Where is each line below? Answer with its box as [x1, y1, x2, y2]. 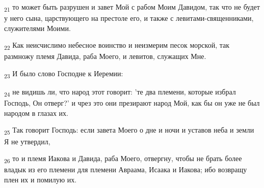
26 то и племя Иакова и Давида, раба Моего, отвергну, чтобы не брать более [4, 153, 242, 165]
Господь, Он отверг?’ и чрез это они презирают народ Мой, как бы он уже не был [4, 98, 260, 108]
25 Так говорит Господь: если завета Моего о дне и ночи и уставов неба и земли [4, 124, 254, 137]
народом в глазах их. [4, 107, 68, 118]
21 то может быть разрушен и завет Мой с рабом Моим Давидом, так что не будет [4, 2, 260, 13]
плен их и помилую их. [4, 174, 77, 184]
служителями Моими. [4, 22, 71, 33]
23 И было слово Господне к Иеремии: [4, 68, 123, 80]
